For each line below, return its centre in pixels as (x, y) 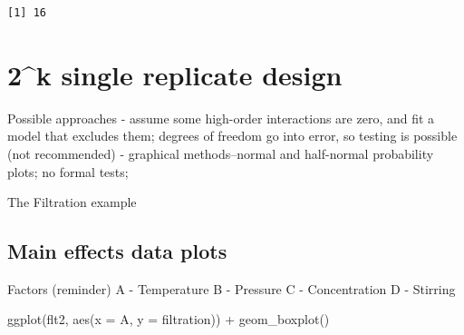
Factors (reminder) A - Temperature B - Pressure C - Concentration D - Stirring (232, 288)
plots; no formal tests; (68, 171)
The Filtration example (72, 202)
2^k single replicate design (175, 74)
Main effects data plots (117, 251)
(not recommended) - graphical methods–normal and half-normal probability (221, 153)
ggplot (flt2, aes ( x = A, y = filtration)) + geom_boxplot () (169, 319)
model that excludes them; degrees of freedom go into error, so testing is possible (232, 136)
